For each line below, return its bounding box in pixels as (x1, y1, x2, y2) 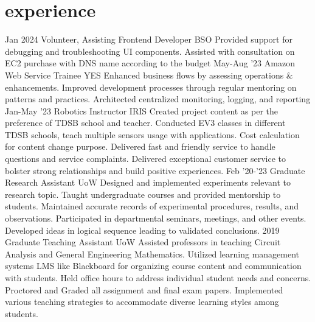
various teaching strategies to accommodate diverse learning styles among (5, 295, 279, 308)
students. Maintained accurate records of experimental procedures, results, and (5, 200, 299, 212)
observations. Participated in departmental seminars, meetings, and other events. (5, 212, 306, 225)
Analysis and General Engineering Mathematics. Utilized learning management (5, 247, 300, 260)
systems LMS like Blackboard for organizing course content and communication (5, 259, 302, 272)
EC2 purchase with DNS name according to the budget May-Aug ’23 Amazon (5, 57, 295, 69)
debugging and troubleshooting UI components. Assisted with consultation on (5, 44, 295, 57)
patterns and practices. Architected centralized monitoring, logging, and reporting (5, 93, 311, 105)
